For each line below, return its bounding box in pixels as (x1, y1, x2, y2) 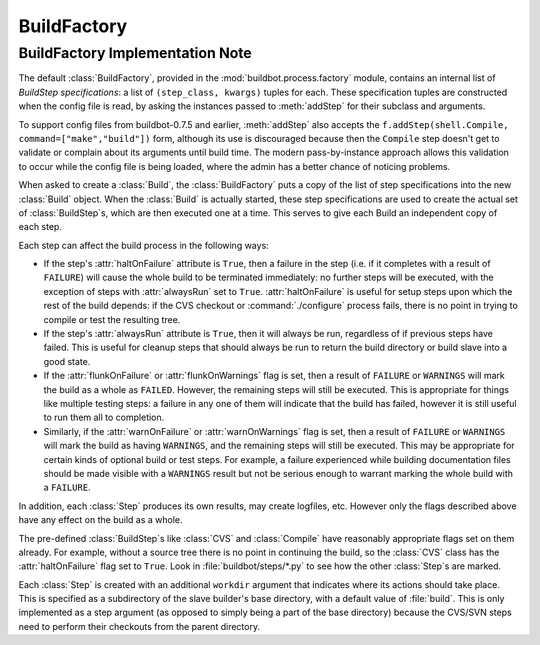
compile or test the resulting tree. (43, 313, 181, 325)
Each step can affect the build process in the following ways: (18, 239, 269, 251)
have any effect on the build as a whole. (18, 514, 184, 526)
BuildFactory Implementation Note (18, 44, 252, 62)
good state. (43, 355, 91, 367)
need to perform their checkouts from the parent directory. (18, 620, 260, 632)
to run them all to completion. (43, 411, 165, 424)
